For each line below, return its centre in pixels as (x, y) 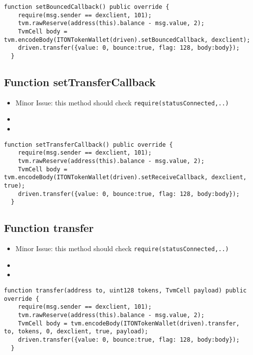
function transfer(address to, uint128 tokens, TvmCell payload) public (125, 290)
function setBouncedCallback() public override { (87, 7)
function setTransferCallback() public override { (88, 145)
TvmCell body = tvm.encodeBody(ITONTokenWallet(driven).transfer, (129, 323)
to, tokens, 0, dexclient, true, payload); (76, 332)
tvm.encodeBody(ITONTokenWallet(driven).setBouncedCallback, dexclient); (127, 40)
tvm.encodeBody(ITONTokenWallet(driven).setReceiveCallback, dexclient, (125, 177)
